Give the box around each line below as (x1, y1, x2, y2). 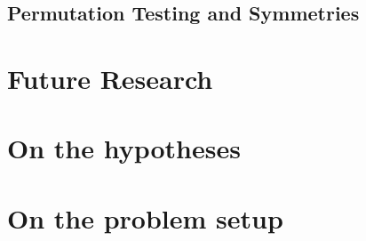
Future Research (7, 60, 213, 96)
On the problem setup (7, 199, 283, 236)
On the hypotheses (7, 130, 241, 166)
